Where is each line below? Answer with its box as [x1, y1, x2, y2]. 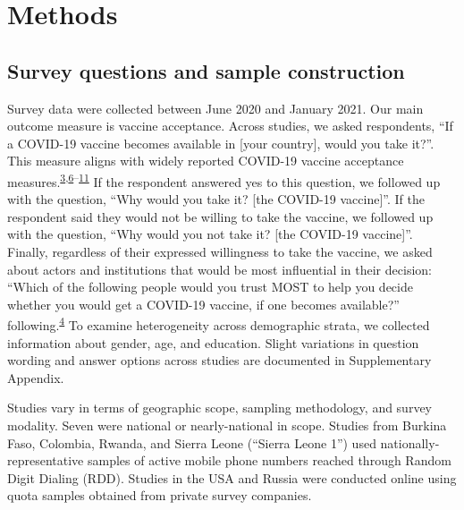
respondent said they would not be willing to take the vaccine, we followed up [7, 207, 434, 225]
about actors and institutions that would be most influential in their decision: [7, 259, 432, 278]
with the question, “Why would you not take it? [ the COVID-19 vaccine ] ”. [7, 225, 413, 243]
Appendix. [7, 368, 64, 387]
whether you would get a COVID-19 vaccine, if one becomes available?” [7, 294, 400, 313]
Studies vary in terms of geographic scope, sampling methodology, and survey [7, 398, 433, 417]
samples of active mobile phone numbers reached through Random [87, 451, 451, 470]
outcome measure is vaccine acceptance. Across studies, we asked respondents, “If [7, 116, 453, 135]
